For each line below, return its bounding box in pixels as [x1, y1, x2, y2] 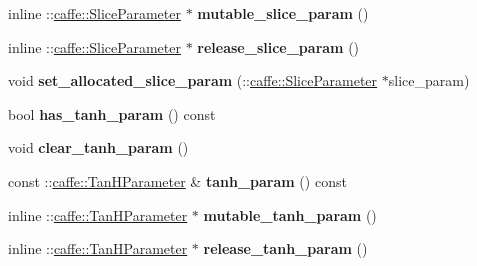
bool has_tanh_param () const [8, 103, 216, 124]
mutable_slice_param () [197, 3, 369, 23]
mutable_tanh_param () [203, 204, 377, 225]
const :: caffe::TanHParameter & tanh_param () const [8, 170, 347, 191]
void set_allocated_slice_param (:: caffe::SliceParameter [8, 70, 378, 91]
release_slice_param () [197, 36, 360, 57]
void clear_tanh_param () [8, 137, 189, 158]
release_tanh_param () [203, 238, 368, 259]
